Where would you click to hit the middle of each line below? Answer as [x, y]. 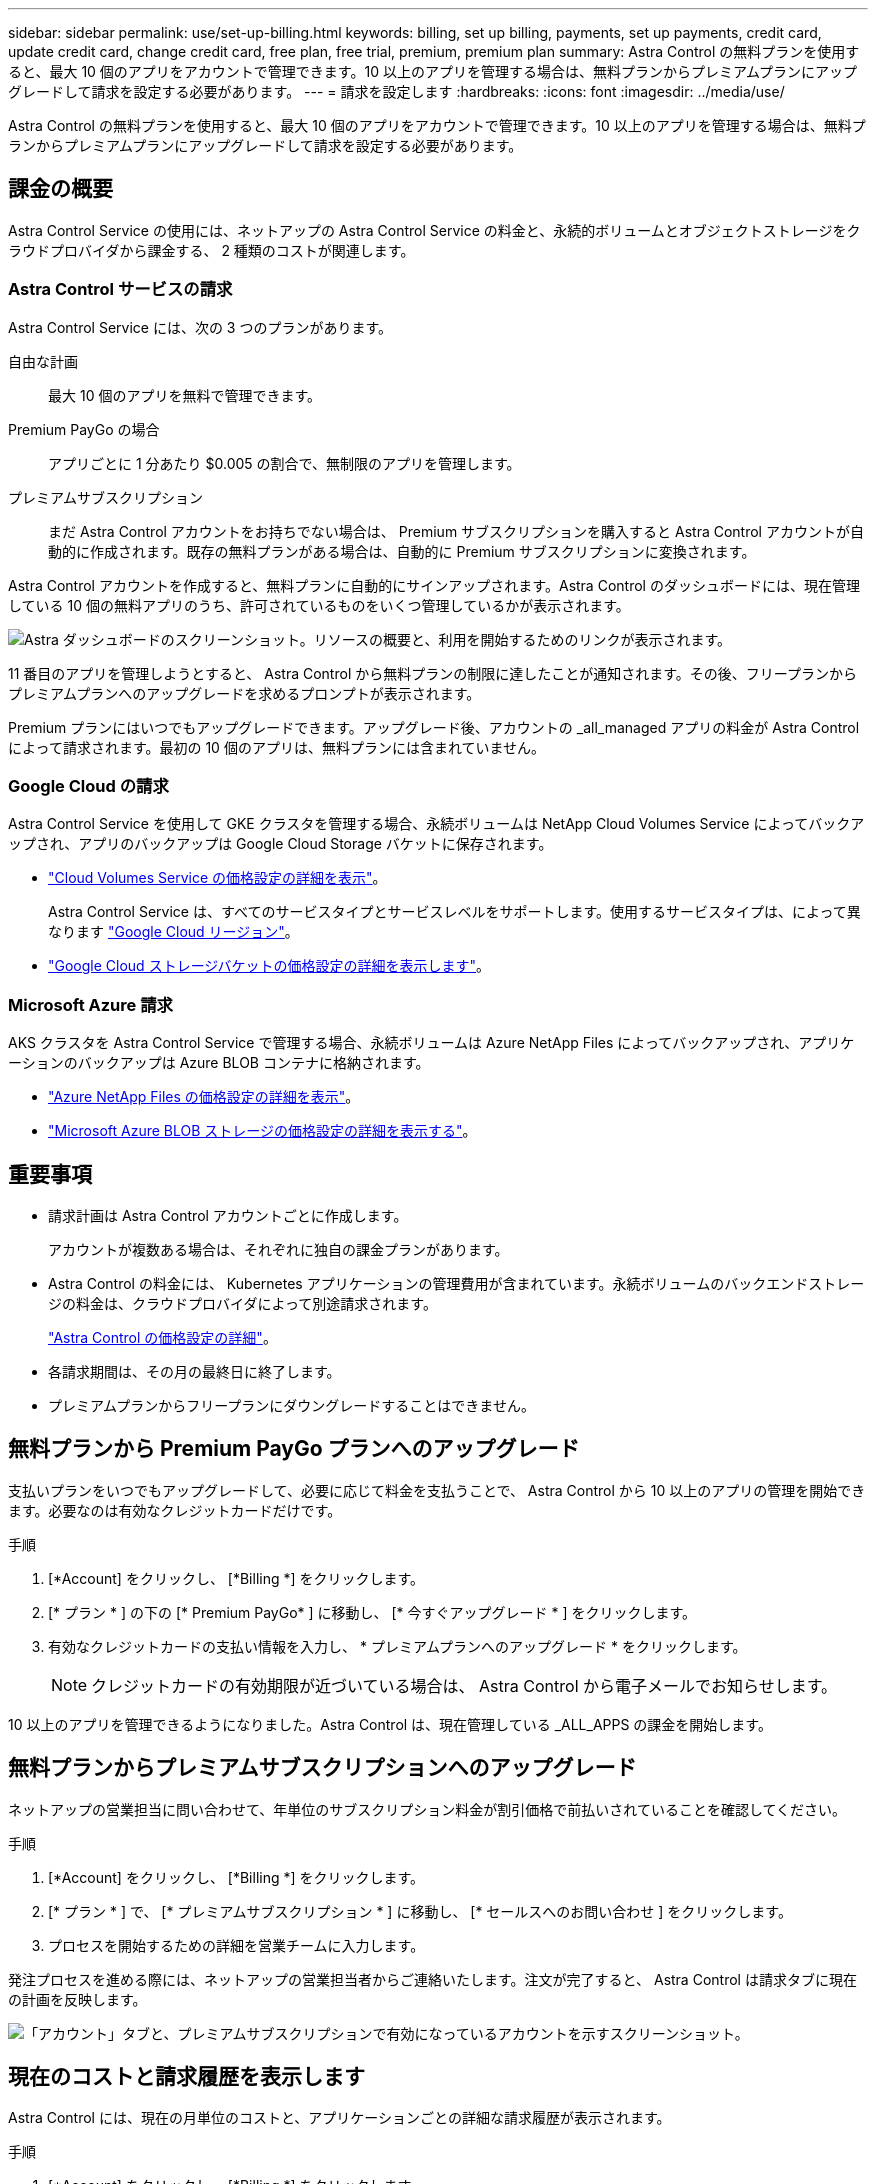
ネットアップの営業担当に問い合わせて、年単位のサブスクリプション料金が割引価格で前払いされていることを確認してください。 [427, 1809]
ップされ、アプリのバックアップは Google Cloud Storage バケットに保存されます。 [280, 844]
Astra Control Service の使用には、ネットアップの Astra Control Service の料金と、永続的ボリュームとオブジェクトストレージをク [434, 230]
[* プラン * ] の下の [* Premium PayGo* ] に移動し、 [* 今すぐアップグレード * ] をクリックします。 [372, 1612]
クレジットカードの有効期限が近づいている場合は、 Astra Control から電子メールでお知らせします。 [464, 1685]
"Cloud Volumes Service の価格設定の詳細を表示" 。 [217, 878]
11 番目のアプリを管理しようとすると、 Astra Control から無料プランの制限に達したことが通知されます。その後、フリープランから [432, 673]
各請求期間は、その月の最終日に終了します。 [194, 1371]
